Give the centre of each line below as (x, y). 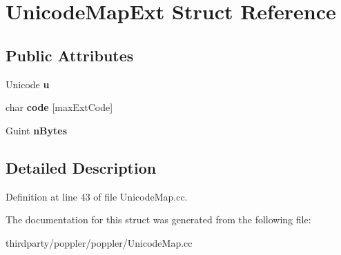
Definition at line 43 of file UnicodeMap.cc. (97, 196)
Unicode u (28, 84)
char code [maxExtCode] (59, 107)
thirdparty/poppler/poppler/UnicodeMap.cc (99, 242)
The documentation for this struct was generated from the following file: (158, 220)
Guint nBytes (37, 130)
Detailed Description (81, 167)
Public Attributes (70, 55)
